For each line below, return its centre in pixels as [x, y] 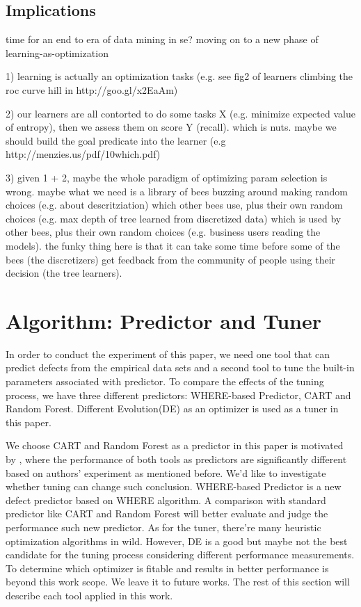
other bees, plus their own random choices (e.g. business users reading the [163, 232]
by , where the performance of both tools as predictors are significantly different [176, 459]
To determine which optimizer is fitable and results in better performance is [167, 568]
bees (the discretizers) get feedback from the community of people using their [171, 259]
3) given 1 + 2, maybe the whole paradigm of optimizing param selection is [167, 177]
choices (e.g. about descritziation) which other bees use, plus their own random [174, 205]
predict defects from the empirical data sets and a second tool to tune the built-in [180, 367]
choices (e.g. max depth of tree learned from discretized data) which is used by [174, 218]
